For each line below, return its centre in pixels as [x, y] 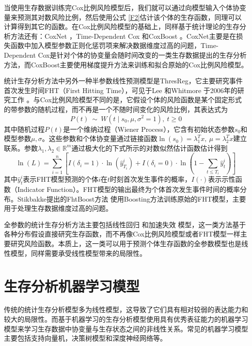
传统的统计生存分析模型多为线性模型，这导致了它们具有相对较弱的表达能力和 [126, 309]
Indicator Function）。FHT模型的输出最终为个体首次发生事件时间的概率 [128, 189]
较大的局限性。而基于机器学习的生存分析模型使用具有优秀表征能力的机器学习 [126, 319]
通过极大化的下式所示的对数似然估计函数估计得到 [150, 148]
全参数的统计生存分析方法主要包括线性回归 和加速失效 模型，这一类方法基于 [125, 224]
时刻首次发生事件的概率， [150, 179]
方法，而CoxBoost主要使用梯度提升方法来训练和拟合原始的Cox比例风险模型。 [126, 64]
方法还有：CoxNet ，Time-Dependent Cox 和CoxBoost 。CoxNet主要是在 [123, 36]
